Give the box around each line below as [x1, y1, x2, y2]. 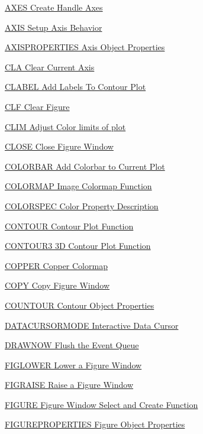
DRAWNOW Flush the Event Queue [5, 339, 139, 351]
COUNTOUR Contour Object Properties [5, 299, 154, 311]
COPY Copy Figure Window [5, 279, 110, 292]
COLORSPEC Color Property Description [5, 199, 159, 212]
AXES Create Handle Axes [5, 1, 103, 13]
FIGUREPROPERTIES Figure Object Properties [5, 418, 185, 430]
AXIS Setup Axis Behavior [5, 21, 102, 33]
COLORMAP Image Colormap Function [5, 180, 152, 192]
